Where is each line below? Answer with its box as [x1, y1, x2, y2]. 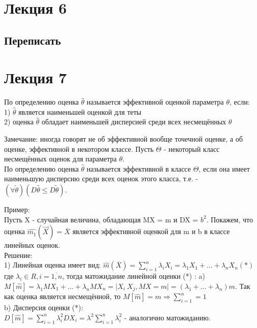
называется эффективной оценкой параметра [86, 96, 224, 107]
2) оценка [4, 116, 34, 127]
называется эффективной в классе [86, 163, 191, 174]
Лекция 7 [4, 67, 67, 88]
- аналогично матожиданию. [124, 312, 211, 322]
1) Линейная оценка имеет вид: [4, 259, 101, 270]
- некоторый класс [164, 143, 220, 154]
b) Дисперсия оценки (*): [4, 302, 83, 313]
